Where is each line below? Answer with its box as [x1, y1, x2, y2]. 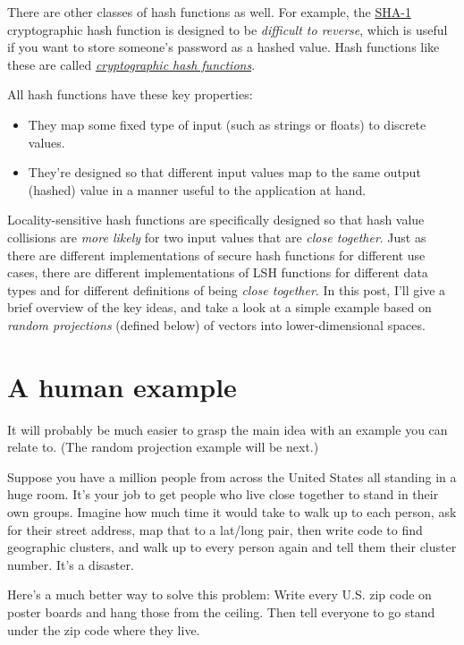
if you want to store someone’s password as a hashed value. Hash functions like [7, 38, 440, 56]
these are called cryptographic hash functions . [7, 55, 256, 73]
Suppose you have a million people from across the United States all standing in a [7, 467, 457, 486]
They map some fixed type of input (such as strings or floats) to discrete [28, 115, 426, 133]
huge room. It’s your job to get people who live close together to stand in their [7, 485, 439, 504]
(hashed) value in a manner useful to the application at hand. [28, 180, 367, 199]
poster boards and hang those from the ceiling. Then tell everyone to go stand [7, 602, 435, 621]
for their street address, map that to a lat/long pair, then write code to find [7, 520, 423, 539]
